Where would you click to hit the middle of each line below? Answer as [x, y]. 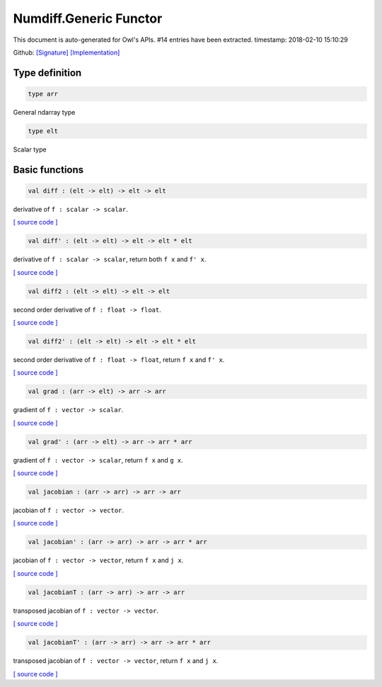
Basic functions [48, 170]
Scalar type [30, 149]
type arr [43, 93]
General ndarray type [44, 112]
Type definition [47, 73]
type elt [43, 131]
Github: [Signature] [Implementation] [66, 52]
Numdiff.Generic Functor [88, 18]
